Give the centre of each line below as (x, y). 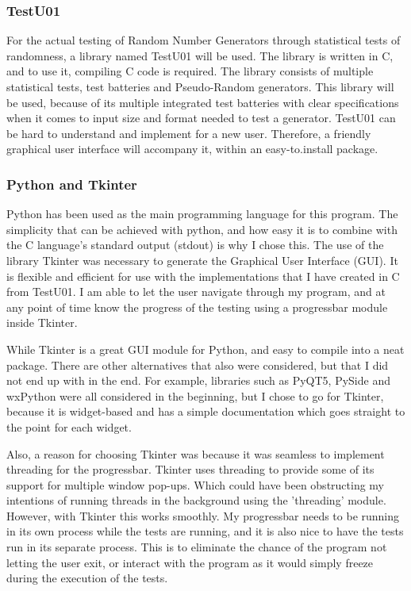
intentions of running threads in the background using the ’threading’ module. (196, 500)
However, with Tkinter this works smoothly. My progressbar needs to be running (203, 515)
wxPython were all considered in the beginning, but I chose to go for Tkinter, (195, 395)
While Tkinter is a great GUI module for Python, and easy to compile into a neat (205, 349)
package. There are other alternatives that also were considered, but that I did (198, 365)
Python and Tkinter (72, 184)
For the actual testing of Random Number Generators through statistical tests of (204, 40)
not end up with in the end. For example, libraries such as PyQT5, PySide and (198, 380)
